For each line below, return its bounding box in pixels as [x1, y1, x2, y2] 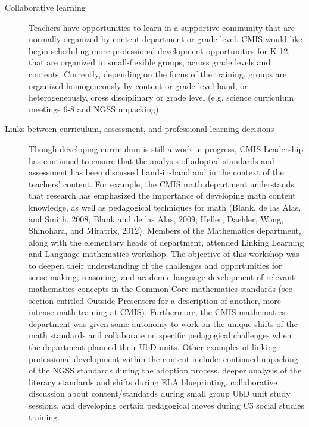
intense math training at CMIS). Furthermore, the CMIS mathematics [29, 306, 286, 318]
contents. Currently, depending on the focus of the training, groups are [29, 67, 287, 80]
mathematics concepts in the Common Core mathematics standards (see [29, 282, 293, 295]
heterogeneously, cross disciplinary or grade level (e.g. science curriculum [29, 91, 294, 103]
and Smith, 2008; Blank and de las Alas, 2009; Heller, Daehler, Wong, [29, 212, 284, 225]
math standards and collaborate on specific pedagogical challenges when [29, 329, 292, 341]
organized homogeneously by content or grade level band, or [29, 79, 248, 92]
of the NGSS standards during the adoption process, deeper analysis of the [29, 364, 302, 376]
